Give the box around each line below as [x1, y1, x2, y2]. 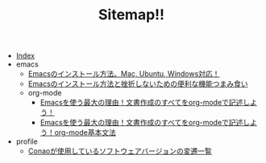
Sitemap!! [98, 6, 165, 24]
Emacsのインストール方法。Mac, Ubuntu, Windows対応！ [27, 69, 220, 79]
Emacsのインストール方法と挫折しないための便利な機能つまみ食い [27, 79, 248, 89]
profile [15, 137, 38, 146]
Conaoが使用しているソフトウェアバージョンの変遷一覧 [27, 146, 212, 156]
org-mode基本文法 [54, 128, 117, 137]
